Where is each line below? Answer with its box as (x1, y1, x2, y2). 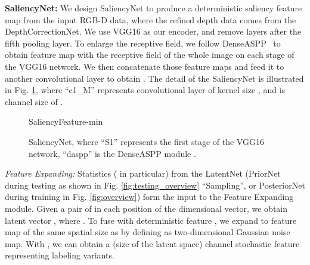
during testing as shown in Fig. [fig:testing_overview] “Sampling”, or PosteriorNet (5, 178, 305, 191)
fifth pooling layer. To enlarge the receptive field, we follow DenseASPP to (5, 36, 281, 49)
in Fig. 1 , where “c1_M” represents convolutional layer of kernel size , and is (5, 84, 286, 96)
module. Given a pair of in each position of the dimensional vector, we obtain (5, 202, 288, 214)
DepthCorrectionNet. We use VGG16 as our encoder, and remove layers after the (5, 25, 302, 38)
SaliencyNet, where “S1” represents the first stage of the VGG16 (29, 135, 264, 147)
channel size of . (5, 95, 63, 107)
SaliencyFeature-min (29, 115, 103, 128)
